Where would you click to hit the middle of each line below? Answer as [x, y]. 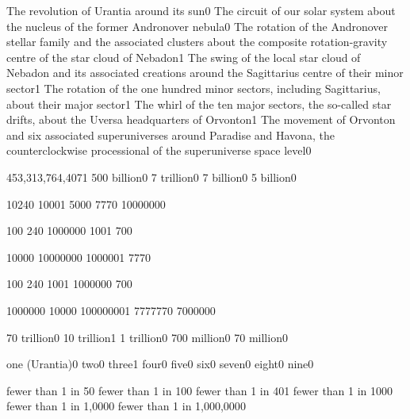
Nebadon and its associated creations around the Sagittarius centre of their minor [205, 73]
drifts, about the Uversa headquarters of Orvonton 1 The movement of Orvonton [201, 119]
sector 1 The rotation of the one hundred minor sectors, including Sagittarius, [194, 88]
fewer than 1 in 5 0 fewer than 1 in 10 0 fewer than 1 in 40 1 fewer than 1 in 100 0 [200, 390]
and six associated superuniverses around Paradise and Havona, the [171, 135]
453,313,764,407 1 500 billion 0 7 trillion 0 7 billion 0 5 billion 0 [151, 177]
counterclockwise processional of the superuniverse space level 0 [159, 150]
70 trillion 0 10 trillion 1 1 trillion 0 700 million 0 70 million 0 [147, 337]
